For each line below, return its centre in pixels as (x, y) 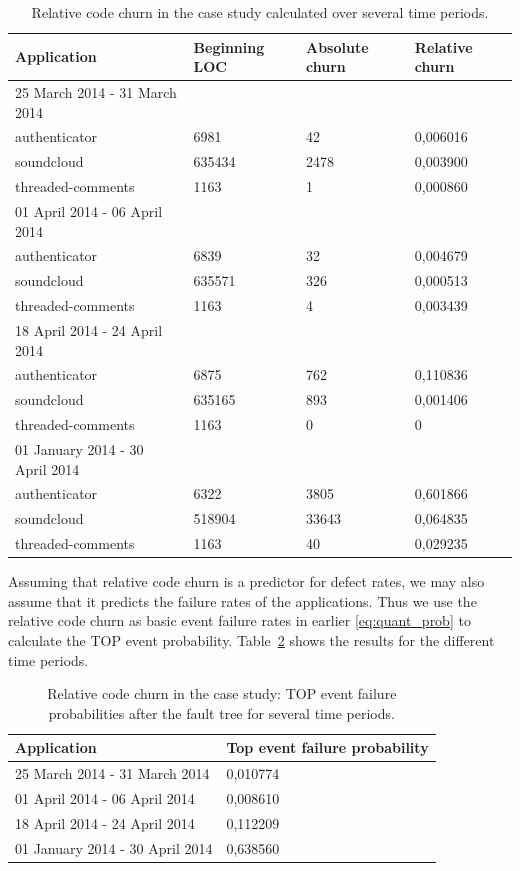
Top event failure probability (327, 747)
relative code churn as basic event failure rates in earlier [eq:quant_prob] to (239, 620)
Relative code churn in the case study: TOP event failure (222, 693)
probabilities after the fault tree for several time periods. (221, 712)
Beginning (229, 46)
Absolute (337, 46)
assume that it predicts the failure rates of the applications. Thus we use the (242, 600)
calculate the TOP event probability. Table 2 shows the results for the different (251, 639)
